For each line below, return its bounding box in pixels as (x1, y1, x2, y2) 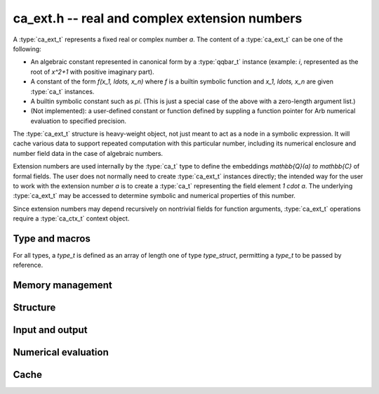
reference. (13, 261, 44, 270)
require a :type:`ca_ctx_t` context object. (13, 214, 130, 223)
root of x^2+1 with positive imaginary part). (30, 67, 154, 76)
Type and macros (13, 232, 91, 244)
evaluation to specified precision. (30, 117, 126, 125)
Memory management (13, 280, 112, 291)
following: (13, 44, 41, 53)
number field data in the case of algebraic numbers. (13, 149, 164, 157)
